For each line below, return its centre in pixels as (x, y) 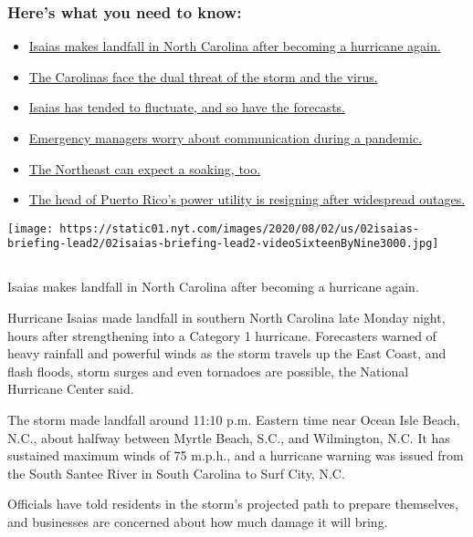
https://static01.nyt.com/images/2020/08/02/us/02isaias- (240, 228)
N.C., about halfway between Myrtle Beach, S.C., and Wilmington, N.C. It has (229, 437)
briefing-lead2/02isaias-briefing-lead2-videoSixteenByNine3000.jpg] (223, 244)
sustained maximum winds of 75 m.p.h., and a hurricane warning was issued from (236, 455)
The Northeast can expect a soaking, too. (145, 168)
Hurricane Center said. (71, 389)
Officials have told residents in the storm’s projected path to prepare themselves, (233, 504)
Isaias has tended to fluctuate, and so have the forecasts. (187, 107)
